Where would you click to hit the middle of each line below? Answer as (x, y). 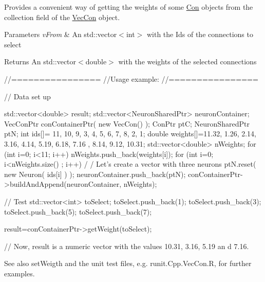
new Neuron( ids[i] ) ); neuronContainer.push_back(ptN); (95, 174)
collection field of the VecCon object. (62, 17)
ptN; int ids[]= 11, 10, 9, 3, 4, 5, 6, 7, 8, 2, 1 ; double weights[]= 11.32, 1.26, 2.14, (130, 134)
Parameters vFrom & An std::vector (61, 34)
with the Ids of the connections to (200, 34)
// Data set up (27, 96)
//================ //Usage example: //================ (131, 78)
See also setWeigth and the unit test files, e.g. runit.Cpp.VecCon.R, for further (128, 263)
